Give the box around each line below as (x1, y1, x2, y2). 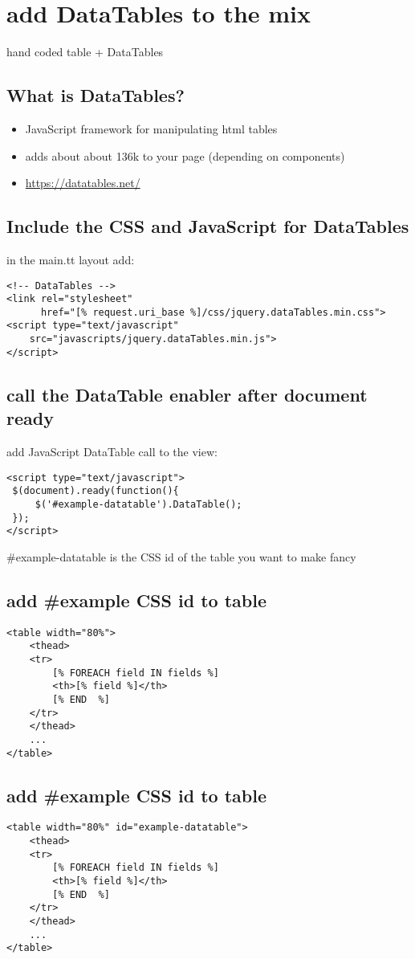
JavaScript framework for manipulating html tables (25, 120, 278, 137)
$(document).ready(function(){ (12, 485, 179, 497)
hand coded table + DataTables (6, 43, 164, 60)
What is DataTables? (6, 83, 185, 108)
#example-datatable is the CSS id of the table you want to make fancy (6, 548, 356, 565)
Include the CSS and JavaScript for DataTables (6, 214, 409, 239)
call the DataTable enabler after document (6, 382, 368, 406)
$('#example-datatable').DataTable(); (35, 498, 242, 510)
